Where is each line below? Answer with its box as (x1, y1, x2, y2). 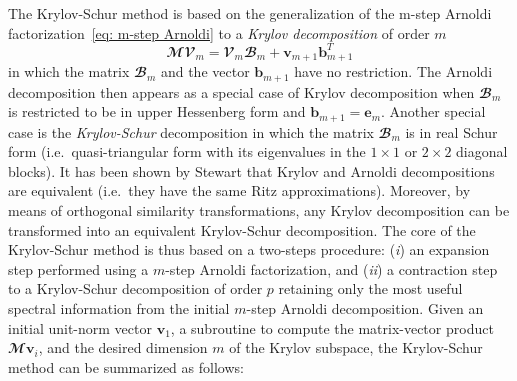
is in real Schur (405, 121, 498, 142)
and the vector (160, 61, 250, 82)
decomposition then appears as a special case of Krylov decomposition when (8, 81, 475, 102)
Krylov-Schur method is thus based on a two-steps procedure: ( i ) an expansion (8, 239, 490, 260)
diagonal (456, 141, 508, 162)
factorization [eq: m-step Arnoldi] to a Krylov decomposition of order (8, 22, 430, 43)
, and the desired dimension (38, 337, 208, 358)
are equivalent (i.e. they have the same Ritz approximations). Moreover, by (8, 180, 471, 201)
